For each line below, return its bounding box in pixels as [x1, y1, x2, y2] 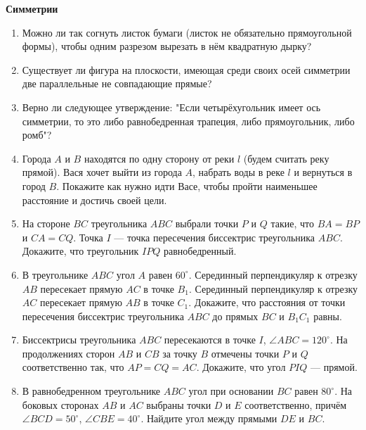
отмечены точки [211, 346, 280, 360]
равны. [313, 308, 342, 323]
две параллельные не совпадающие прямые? [22, 76, 212, 91]
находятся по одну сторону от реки [84, 151, 235, 165]
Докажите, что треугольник [22, 244, 139, 258]
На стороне [22, 216, 70, 231]
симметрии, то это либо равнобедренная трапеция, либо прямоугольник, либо [22, 113, 355, 128]
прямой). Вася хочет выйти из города [22, 165, 182, 179]
